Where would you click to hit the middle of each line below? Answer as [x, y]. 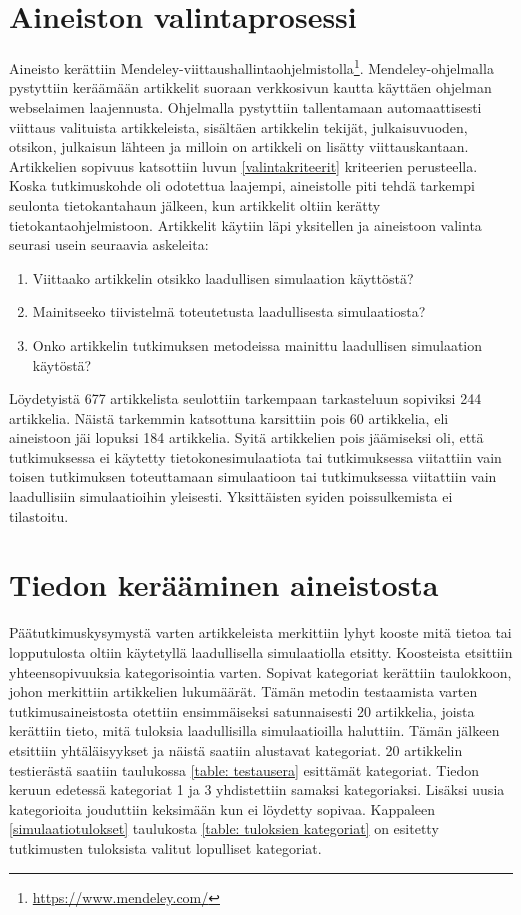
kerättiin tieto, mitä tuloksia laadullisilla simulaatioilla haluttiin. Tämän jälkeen [254, 730]
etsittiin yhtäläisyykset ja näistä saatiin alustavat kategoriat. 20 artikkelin [236, 749]
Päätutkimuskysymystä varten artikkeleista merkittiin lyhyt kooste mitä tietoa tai [260, 632]
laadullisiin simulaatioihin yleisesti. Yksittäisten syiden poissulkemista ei [231, 496]
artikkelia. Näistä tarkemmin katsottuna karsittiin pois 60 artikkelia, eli [229, 417]
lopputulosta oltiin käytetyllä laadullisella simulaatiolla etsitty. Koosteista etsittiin [261, 651]
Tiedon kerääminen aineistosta [224, 584]
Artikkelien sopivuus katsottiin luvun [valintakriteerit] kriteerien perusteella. [243, 165]
